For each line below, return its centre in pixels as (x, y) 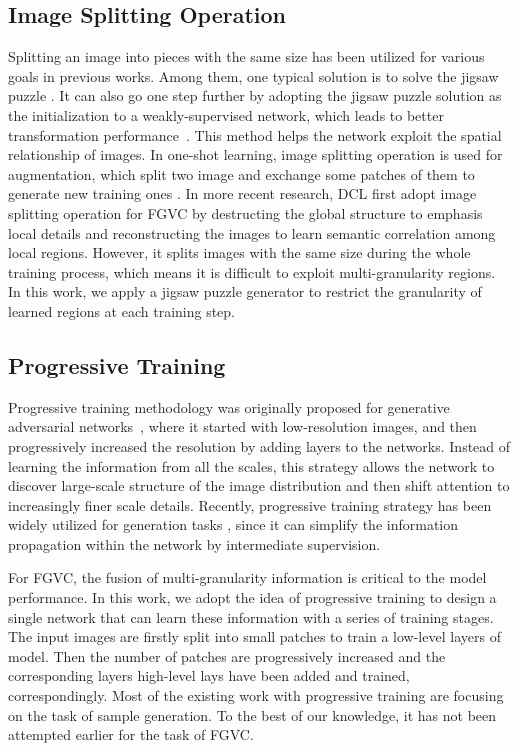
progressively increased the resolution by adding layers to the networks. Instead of (259, 445)
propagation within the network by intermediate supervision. (194, 543)
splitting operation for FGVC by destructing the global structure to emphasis (245, 212)
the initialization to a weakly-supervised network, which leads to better (226, 114)
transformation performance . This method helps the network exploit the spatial (255, 134)
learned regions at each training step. (121, 310)
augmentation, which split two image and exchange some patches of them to (241, 173)
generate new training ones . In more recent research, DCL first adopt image (242, 193)
